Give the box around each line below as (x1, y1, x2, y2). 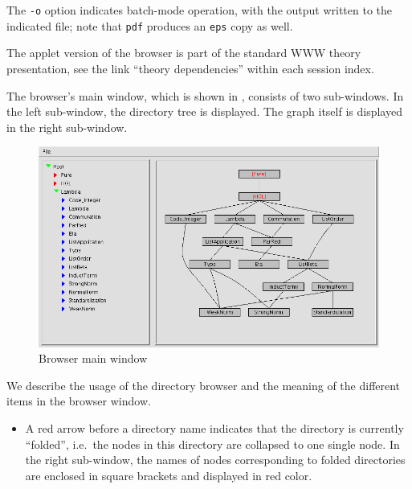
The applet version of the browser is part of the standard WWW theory (6, 44, 361, 61)
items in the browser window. (6, 392, 151, 409)
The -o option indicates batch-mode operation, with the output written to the (6, 2, 393, 18)
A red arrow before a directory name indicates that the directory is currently (25, 419, 404, 436)
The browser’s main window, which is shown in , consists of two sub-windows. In (6, 87, 404, 104)
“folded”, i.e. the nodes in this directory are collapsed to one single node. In (25, 435, 400, 452)
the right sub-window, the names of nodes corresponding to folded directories (25, 451, 406, 468)
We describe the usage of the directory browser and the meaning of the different (6, 376, 401, 393)
